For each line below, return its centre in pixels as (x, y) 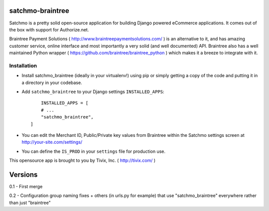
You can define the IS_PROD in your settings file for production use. (94, 151)
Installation (23, 66)
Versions (23, 174)
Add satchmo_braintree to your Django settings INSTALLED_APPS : (93, 92)
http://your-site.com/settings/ (52, 142)
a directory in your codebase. (52, 83)
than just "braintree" (30, 203)
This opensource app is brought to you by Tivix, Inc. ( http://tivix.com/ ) (82, 160)
